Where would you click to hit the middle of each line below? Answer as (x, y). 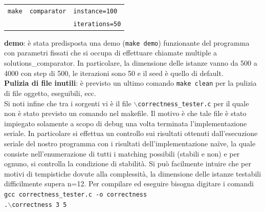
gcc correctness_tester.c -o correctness (76, 194)
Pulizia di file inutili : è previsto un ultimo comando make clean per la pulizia (130, 83)
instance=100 (95, 11)
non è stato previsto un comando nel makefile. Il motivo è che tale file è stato (125, 113)
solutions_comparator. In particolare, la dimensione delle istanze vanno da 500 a (131, 63)
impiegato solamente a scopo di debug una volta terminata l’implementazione (126, 123)
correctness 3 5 (39, 205)
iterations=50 (97, 24)
